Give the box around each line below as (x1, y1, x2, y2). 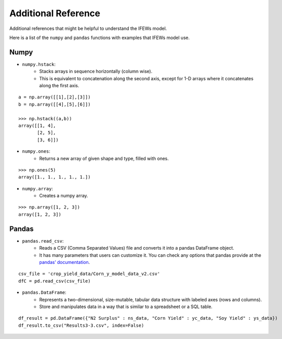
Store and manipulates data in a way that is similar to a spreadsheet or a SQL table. (39, 303, 213, 310)
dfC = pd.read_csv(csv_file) (18, 278, 91, 284)
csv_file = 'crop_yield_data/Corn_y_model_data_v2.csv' (18, 271, 160, 277)
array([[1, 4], (18, 122, 56, 128)
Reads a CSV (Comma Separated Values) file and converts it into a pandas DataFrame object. (39, 245, 234, 251)
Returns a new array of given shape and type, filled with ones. (39, 155, 169, 161)
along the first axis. (39, 83, 80, 89)
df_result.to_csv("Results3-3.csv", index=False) (18, 322, 145, 328)
